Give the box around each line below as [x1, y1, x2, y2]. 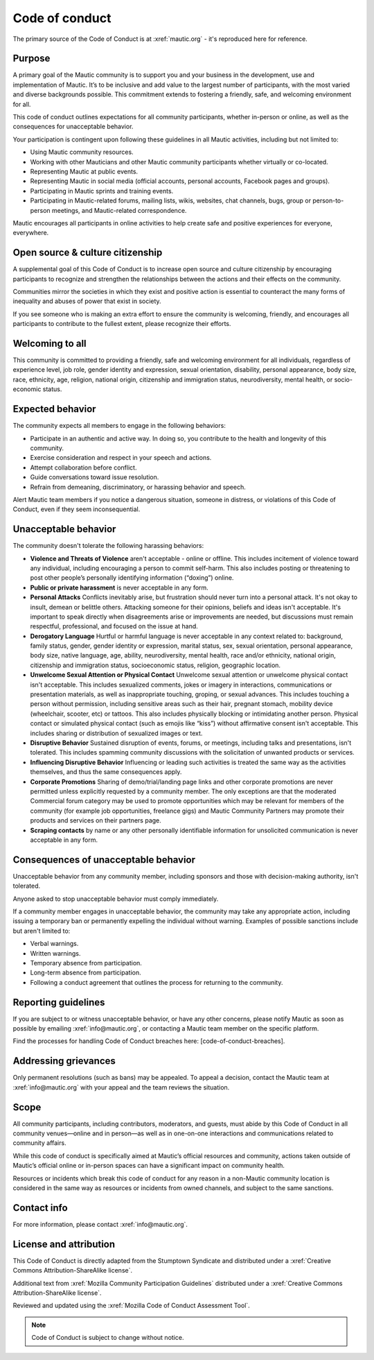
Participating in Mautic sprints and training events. [30, 187, 174, 195]
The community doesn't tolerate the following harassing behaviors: [12, 542, 204, 550]
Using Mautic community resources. [30, 148, 134, 156]
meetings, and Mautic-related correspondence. [51, 206, 187, 214]
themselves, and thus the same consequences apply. [30, 768, 182, 776]
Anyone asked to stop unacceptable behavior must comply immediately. [12, 895, 219, 903]
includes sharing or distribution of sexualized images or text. [30, 729, 203, 737]
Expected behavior [12, 403, 96, 415]
